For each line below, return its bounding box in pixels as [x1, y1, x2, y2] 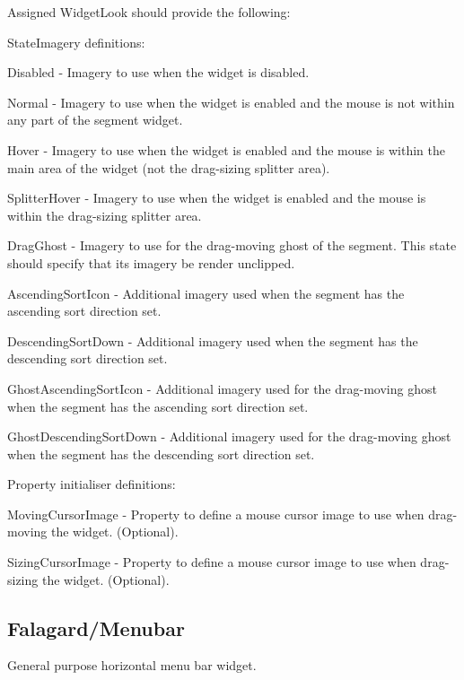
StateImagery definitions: [7, 32, 145, 51]
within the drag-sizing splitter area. [7, 205, 202, 224]
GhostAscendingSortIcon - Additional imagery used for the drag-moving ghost [7, 379, 437, 397]
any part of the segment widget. [7, 110, 183, 129]
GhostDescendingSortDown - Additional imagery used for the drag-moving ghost [7, 427, 451, 446]
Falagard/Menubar [7, 614, 185, 641]
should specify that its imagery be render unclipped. [7, 253, 295, 272]
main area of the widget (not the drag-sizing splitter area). [7, 158, 330, 177]
